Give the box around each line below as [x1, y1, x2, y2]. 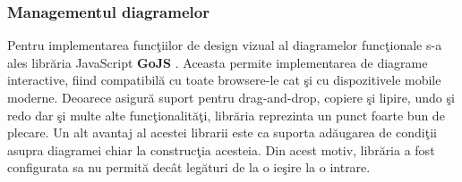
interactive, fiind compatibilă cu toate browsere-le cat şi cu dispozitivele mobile [7, 70, 441, 89]
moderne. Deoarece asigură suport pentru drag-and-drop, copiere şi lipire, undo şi [7, 88, 455, 106]
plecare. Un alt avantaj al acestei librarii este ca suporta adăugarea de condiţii [7, 123, 437, 142]
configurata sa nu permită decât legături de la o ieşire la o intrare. [7, 158, 371, 177]
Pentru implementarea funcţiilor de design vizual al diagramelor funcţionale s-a [7, 36, 442, 54]
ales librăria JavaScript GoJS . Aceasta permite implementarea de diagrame [7, 53, 428, 71]
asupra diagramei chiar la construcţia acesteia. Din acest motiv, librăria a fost [7, 140, 435, 159]
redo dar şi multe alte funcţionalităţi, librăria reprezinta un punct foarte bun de [7, 105, 445, 124]
